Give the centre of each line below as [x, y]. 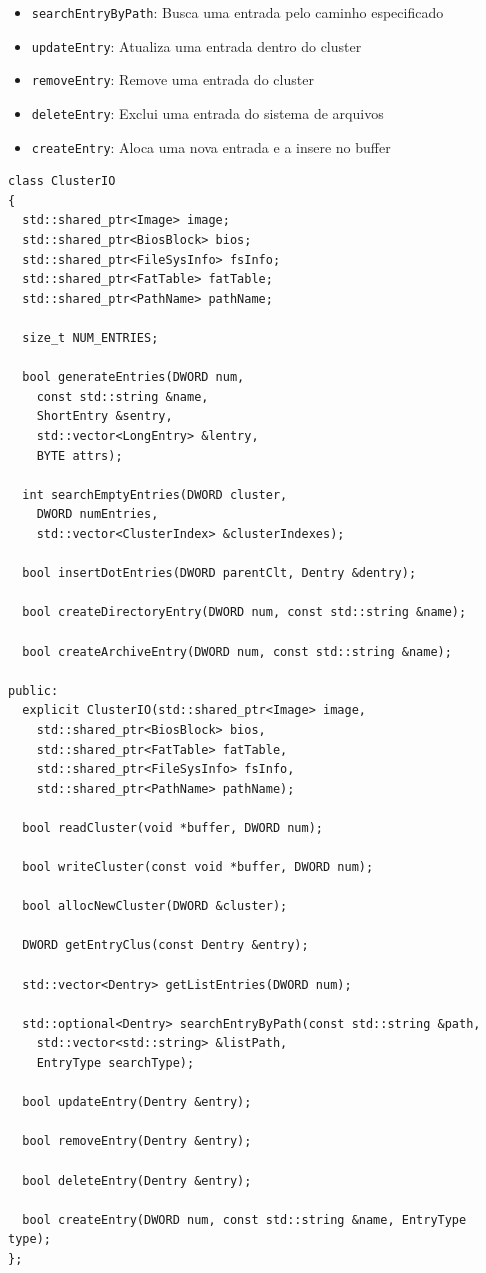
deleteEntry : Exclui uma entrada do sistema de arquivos [207, 112]
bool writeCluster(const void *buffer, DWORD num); [198, 867]
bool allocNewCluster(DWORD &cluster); [155, 906]
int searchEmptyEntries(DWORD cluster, [155, 494]
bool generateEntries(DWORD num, [133, 377]
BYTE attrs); [79, 455]
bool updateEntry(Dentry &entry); [137, 1102]
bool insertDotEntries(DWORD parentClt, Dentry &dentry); [219, 573]
